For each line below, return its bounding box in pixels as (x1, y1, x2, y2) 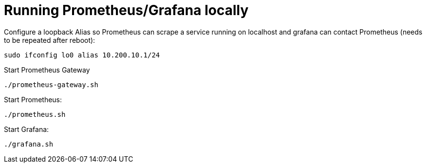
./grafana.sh (4, 140, 54, 148)
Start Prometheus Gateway (4, 65, 90, 74)
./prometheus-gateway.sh (4, 80, 98, 89)
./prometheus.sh (4, 110, 66, 118)
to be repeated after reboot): (4, 36, 95, 44)
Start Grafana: (4, 125, 49, 133)
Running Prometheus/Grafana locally (4, 2, 249, 19)
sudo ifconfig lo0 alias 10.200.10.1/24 (4, 51, 160, 59)
